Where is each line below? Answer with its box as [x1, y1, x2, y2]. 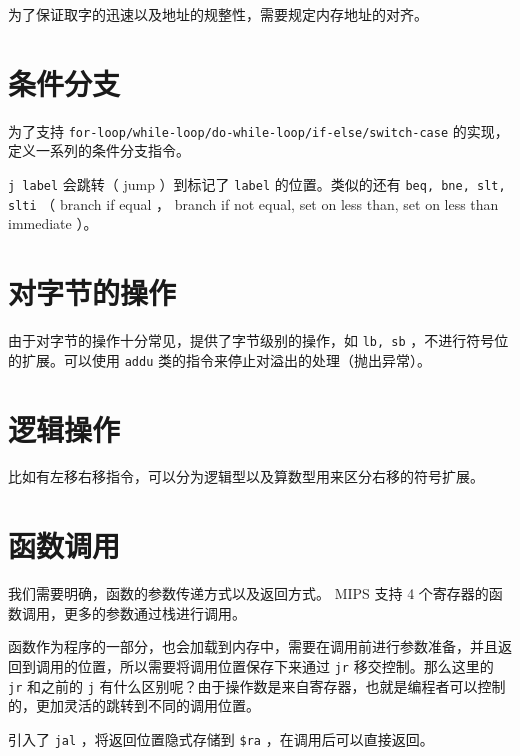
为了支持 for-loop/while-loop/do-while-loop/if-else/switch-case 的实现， [8, 120, 509, 141]
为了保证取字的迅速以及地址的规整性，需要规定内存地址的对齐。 [8, 4, 428, 24]
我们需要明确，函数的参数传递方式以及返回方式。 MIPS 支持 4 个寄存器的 [8, 583, 489, 604]
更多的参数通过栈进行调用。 [63, 602, 246, 623]
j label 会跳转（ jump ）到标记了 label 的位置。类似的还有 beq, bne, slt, [8, 173, 506, 194]
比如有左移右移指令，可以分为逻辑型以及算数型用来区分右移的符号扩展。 [8, 466, 484, 487]
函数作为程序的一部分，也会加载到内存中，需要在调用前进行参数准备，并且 [8, 636, 498, 657]
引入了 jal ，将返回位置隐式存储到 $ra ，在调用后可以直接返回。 [8, 728, 434, 749]
